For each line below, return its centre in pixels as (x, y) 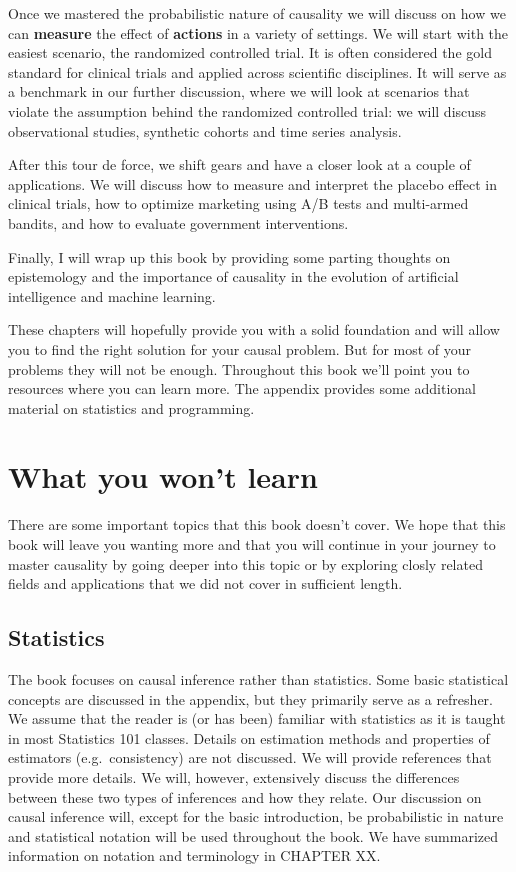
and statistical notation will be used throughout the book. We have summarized (253, 835)
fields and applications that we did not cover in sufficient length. (205, 583)
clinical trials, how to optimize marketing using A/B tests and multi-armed (238, 203)
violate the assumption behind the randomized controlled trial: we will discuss (247, 110)
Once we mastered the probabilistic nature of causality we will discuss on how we (257, 13)
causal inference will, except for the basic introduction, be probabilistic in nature (256, 816)
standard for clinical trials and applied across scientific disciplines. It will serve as (257, 71)
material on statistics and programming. (131, 407)
